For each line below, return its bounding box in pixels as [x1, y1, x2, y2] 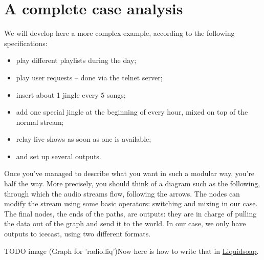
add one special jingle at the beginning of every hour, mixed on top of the [16, 106, 248, 117]
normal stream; [16, 116, 64, 127]
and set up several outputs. [16, 150, 101, 161]
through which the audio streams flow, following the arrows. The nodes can [4, 188, 240, 199]
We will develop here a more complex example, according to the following [4, 28, 235, 38]
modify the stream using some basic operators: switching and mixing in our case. [4, 198, 258, 209]
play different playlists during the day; [16, 55, 137, 66]
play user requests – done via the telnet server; [16, 72, 163, 82]
